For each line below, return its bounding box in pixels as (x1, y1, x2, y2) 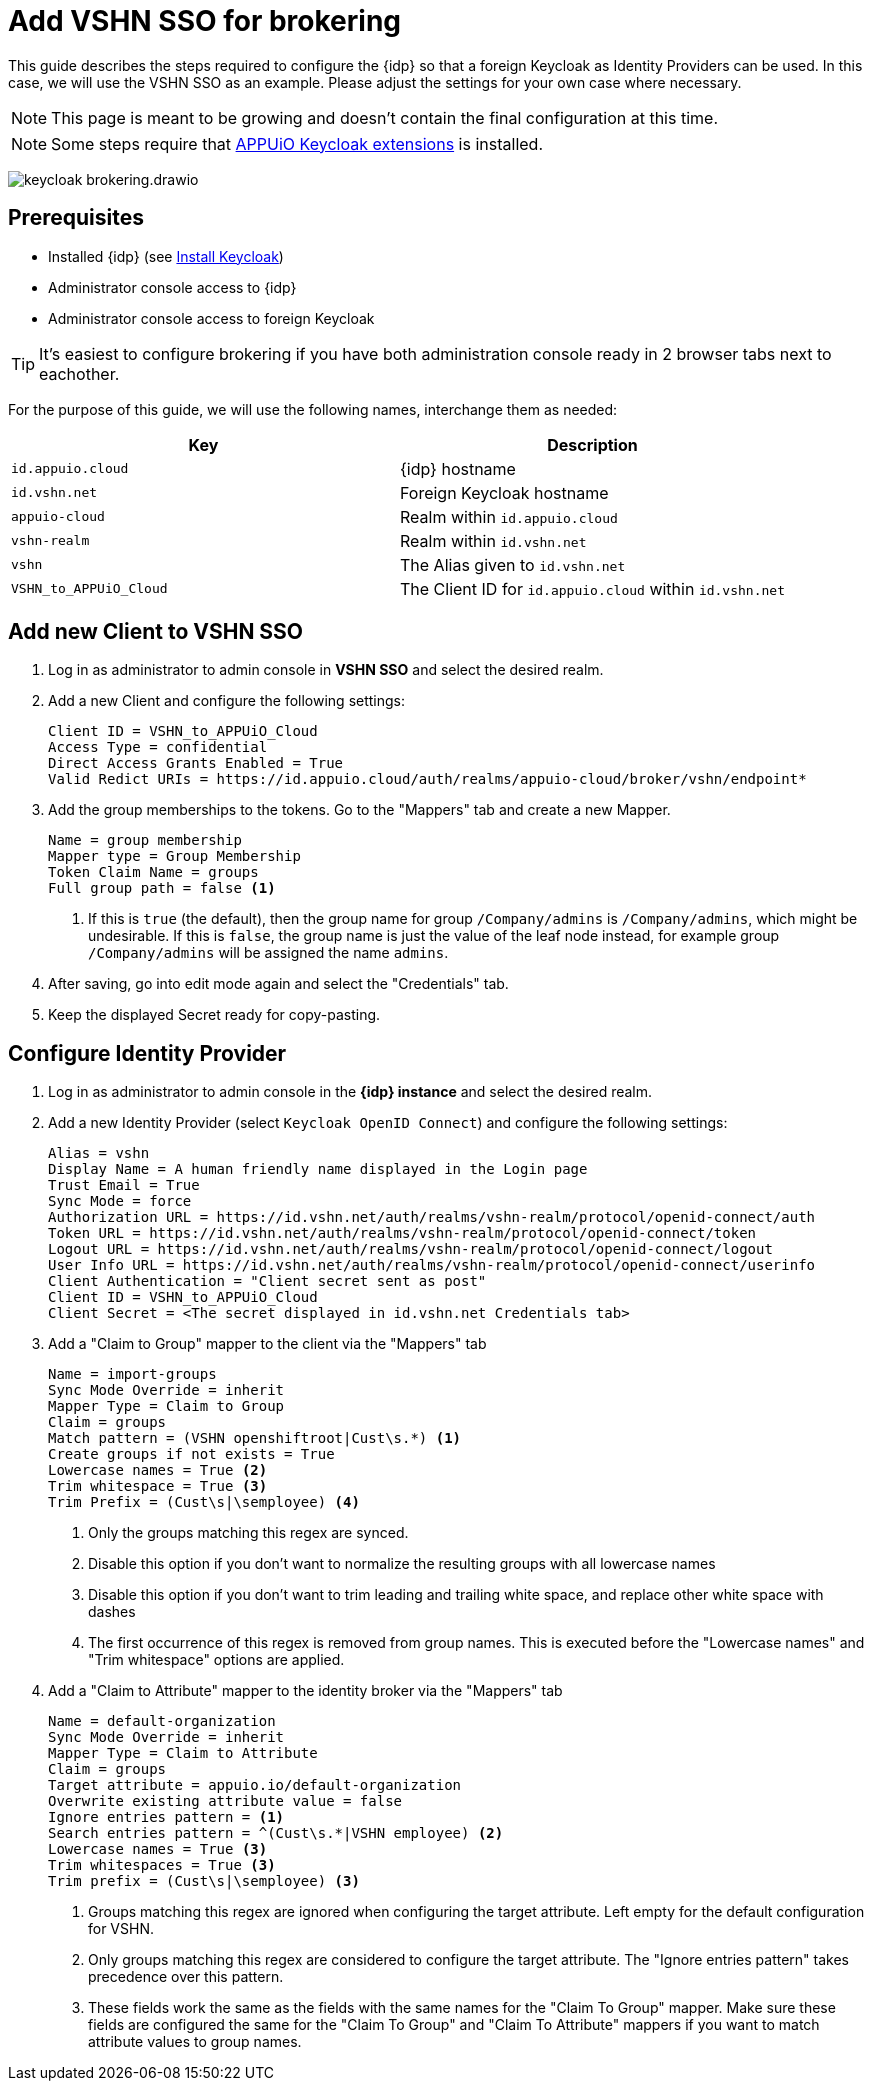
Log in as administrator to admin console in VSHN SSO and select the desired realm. (48, 661, 604, 679)
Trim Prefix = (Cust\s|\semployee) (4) (48, 1494, 360, 1511)
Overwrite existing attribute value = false (48, 1793, 403, 1810)
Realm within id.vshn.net (399, 530, 587, 551)
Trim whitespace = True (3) (48, 1478, 268, 1495)
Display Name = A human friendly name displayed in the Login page (48, 1161, 588, 1178)
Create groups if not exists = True (48, 1446, 335, 1463)
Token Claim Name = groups (48, 864, 259, 881)
